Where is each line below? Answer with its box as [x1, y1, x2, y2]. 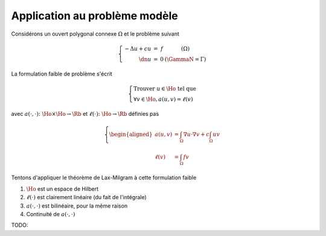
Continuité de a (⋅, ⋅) [26, 210, 75, 217]
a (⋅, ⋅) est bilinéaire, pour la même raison [26, 202, 128, 209]
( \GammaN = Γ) [164, 56, 206, 63]
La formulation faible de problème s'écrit [11, 70, 113, 77]
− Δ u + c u [124, 45, 152, 52]
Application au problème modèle [11, 9, 178, 22]
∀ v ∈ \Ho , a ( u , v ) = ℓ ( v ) [133, 95, 193, 103]
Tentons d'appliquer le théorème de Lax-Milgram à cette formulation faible [11, 174, 197, 181]
